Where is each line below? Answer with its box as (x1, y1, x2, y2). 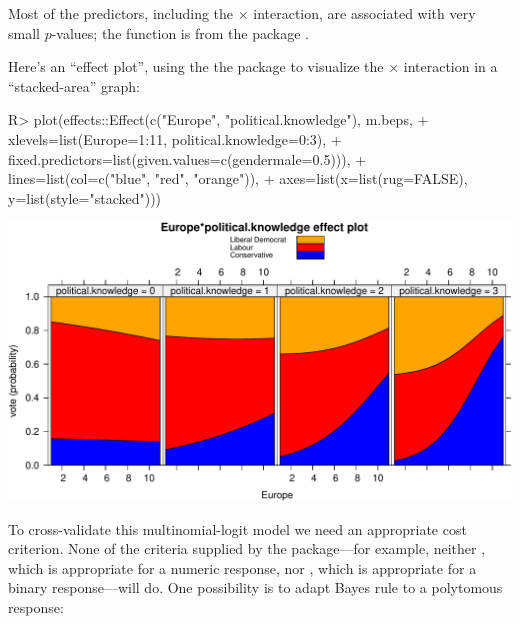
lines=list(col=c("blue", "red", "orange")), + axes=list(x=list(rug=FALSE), (8, 168, 468, 189)
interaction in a (403, 56, 498, 77)
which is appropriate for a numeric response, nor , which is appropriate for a (8, 557, 477, 578)
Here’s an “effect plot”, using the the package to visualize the (8, 56, 384, 77)
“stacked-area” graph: (8, 75, 140, 96)
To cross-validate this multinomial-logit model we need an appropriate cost (8, 518, 467, 539)
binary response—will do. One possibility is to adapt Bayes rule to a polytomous (8, 577, 503, 598)
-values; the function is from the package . (51, 22, 309, 43)
